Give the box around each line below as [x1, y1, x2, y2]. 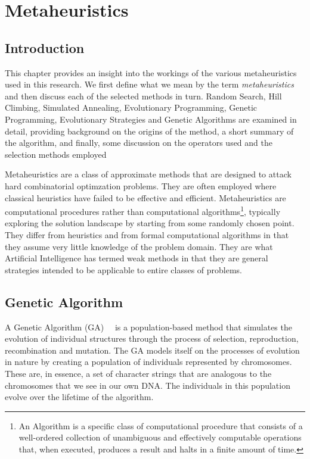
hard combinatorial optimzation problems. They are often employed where [5, 179, 277, 192]
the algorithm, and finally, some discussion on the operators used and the [5, 136, 272, 149]
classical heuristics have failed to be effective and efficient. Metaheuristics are [5, 191, 286, 204]
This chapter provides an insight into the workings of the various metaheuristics [5, 66, 297, 79]
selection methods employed [5, 148, 107, 160]
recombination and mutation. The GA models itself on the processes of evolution [5, 344, 300, 356]
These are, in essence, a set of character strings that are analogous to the [5, 367, 272, 379]
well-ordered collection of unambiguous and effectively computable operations [18, 431, 302, 444]
